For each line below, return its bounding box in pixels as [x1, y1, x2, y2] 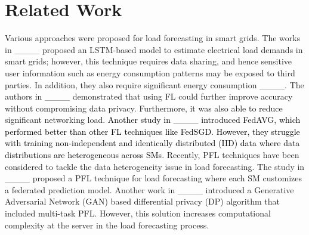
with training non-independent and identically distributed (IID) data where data [5, 137, 300, 149]
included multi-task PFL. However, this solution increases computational [5, 207, 271, 219]
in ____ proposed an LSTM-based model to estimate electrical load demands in [5, 43, 303, 55]
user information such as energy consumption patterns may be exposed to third [5, 66, 295, 79]
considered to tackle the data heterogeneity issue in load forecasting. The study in [5, 160, 305, 172]
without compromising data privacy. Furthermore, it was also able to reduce [5, 101, 283, 114]
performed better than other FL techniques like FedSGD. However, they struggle [5, 125, 300, 137]
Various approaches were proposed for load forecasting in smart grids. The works [5, 32, 301, 44]
